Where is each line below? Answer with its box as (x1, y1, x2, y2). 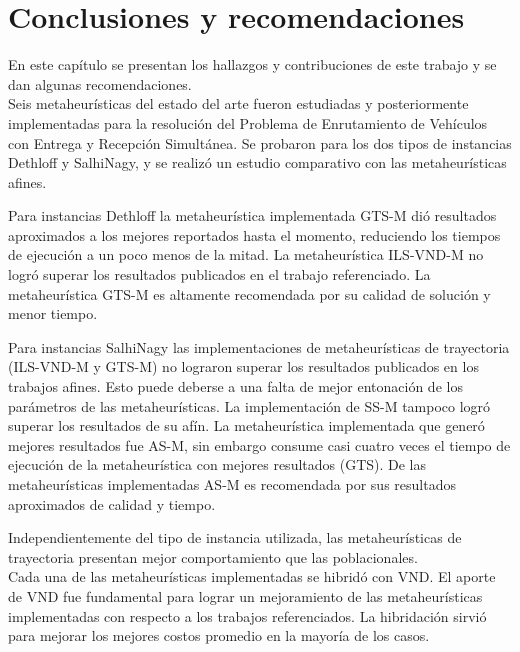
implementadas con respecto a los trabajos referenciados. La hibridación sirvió (8, 605, 487, 626)
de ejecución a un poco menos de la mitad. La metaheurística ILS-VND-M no (8, 244, 484, 265)
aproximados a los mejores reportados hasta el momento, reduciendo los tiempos (8, 224, 501, 245)
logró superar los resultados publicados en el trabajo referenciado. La (8, 264, 431, 285)
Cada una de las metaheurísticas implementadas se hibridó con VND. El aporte (8, 566, 496, 587)
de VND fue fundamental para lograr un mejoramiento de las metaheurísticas (8, 585, 483, 606)
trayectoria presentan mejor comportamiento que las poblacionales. (8, 546, 418, 567)
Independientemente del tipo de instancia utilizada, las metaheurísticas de (8, 527, 462, 548)
